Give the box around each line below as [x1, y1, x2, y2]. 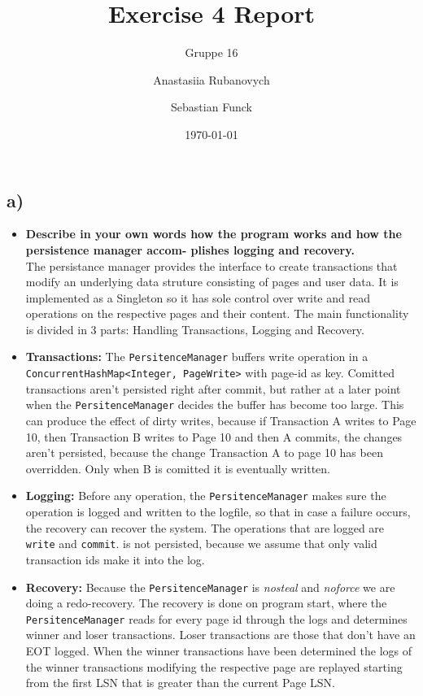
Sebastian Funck [171, 98, 252, 115]
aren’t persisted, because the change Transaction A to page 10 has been [25, 444, 383, 461]
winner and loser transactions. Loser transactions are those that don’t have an [25, 626, 416, 643]
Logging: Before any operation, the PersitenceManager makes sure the [25, 487, 386, 504]
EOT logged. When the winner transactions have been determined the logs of [25, 642, 412, 659]
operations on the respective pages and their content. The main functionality [25, 305, 409, 322]
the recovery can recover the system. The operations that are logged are [25, 519, 385, 536]
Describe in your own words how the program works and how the [25, 225, 402, 242]
